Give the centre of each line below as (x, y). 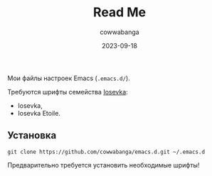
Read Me (120, 12)
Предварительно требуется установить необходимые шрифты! (104, 165)
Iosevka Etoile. (39, 113)
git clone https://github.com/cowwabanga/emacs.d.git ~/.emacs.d (106, 152)
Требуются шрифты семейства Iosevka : (68, 92)
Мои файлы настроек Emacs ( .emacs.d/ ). (69, 78)
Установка (32, 136)
